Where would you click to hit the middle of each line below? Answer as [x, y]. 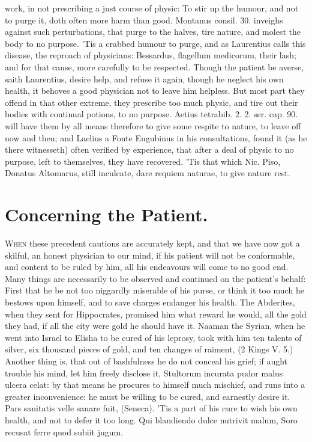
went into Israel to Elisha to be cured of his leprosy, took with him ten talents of [153, 337]
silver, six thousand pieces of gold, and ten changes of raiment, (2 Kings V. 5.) [149, 349]
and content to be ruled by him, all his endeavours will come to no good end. [147, 267]
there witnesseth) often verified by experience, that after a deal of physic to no [149, 149]
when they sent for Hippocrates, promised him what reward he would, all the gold [156, 314]
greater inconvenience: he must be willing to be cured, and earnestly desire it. [148, 396]
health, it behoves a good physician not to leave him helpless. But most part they [155, 91]
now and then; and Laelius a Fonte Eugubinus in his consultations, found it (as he [156, 137]
